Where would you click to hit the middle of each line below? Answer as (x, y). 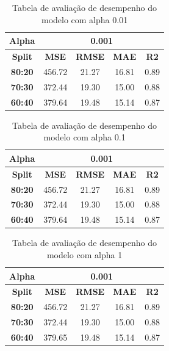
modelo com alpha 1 (84, 254)
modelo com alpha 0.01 (84, 19)
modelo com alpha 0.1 (84, 137)
